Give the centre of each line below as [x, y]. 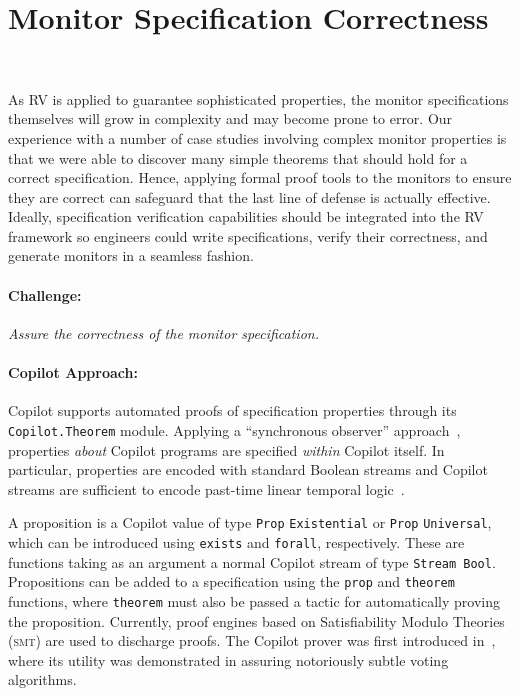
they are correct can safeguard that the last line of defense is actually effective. [249, 196]
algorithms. [42, 679]
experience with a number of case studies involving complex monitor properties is [257, 137]
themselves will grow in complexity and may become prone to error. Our [230, 118]
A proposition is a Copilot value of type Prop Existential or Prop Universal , [250, 522]
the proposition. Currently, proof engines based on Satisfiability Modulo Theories [256, 620]
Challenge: [45, 294]
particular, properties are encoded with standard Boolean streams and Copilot [248, 469]
